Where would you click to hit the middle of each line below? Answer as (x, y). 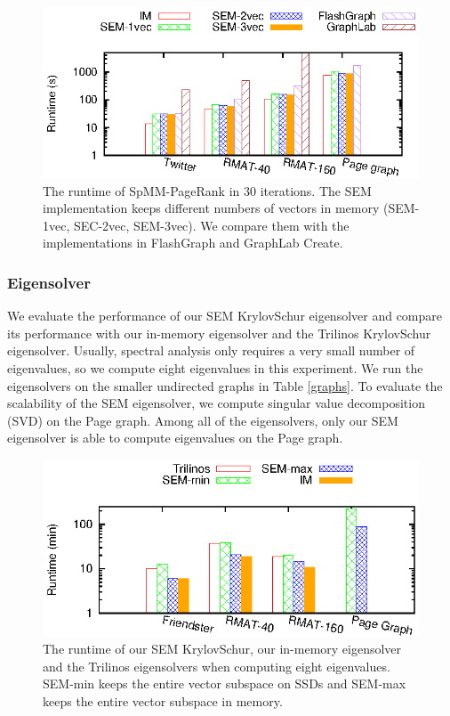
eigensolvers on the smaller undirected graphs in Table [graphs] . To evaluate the (225, 385)
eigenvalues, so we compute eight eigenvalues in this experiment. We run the (215, 367)
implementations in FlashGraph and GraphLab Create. (193, 243)
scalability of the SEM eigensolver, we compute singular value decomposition (216, 403)
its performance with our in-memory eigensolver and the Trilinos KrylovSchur (219, 333)
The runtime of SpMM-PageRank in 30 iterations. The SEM (207, 190)
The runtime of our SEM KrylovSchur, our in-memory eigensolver (222, 649)
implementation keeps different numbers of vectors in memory (211, 208)
